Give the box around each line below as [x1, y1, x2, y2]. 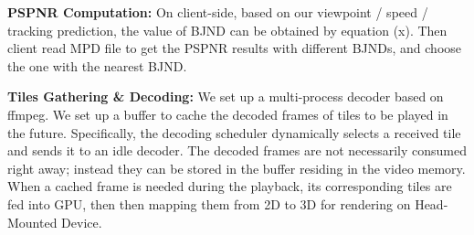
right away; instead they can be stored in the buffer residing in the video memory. [7, 158, 466, 177]
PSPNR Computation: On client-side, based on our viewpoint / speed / [7, 3, 428, 21]
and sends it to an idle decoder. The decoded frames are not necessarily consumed [7, 141, 468, 160]
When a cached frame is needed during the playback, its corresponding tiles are [7, 176, 452, 196]
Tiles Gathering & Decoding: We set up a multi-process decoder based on [7, 87, 444, 106]
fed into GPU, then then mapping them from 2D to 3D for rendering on [7, 194, 411, 213]
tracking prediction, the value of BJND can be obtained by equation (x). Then [7, 20, 448, 39]
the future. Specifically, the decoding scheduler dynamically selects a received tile [7, 123, 461, 142]
